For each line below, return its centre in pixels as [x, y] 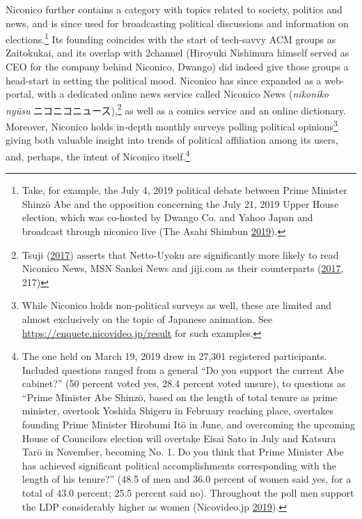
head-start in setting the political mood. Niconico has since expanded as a [164, 80]
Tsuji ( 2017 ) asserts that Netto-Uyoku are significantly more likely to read [180, 254]
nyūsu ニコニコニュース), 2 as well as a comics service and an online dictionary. [176, 109]
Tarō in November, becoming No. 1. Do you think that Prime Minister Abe [183, 452]
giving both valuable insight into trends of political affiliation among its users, [172, 140]
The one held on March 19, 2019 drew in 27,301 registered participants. [174, 356]
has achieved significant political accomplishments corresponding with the [179, 465]
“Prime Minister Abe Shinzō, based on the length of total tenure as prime [180, 397]
